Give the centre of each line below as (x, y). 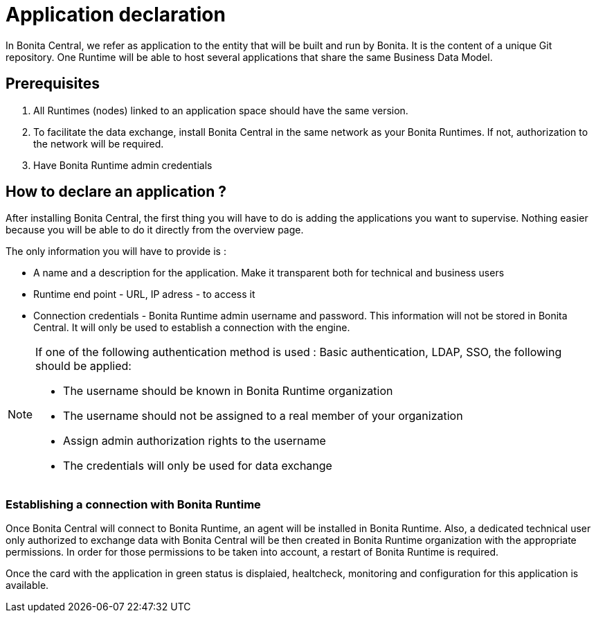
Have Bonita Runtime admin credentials (123, 165)
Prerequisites (53, 84)
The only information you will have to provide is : (116, 251)
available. (27, 585)
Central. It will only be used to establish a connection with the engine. (192, 328)
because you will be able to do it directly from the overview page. (155, 230)
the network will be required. (99, 143)
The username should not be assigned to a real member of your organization (263, 416)
